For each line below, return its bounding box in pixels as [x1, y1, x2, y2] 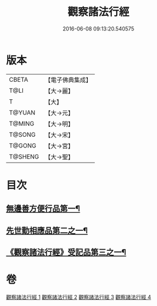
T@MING [9, 119, 35, 127]
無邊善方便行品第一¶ [6, 204, 80, 214]
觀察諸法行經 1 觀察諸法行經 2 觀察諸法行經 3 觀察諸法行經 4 [6, 293, 151, 300]
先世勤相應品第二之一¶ [6, 226, 88, 236]
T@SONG [9, 130, 36, 139]
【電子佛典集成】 [45, 76, 92, 84]
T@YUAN [9, 108, 36, 116]
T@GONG [9, 142, 36, 150]
